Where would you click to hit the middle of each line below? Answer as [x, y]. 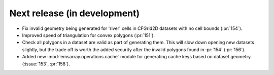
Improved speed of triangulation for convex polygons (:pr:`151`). [88, 35]
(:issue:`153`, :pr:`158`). [46, 64]
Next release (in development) [75, 13]
